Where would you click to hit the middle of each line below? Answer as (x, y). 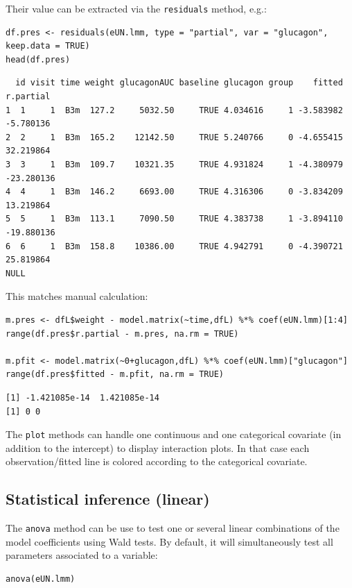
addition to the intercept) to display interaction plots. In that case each (158, 447)
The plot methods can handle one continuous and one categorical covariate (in (174, 434)
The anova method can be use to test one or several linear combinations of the (173, 528)
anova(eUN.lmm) (41, 579)
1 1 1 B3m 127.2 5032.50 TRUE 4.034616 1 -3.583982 (174, 110)
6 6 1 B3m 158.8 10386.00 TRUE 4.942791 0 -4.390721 (174, 246)
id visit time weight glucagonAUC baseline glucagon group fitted (179, 83)
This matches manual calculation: (77, 296)
